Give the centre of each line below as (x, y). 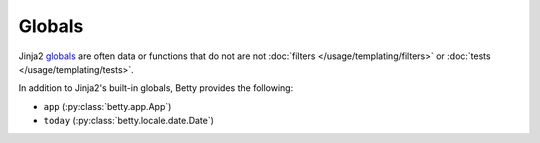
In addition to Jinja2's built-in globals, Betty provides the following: (156, 88)
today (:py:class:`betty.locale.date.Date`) (129, 121)
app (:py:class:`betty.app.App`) (107, 106)
